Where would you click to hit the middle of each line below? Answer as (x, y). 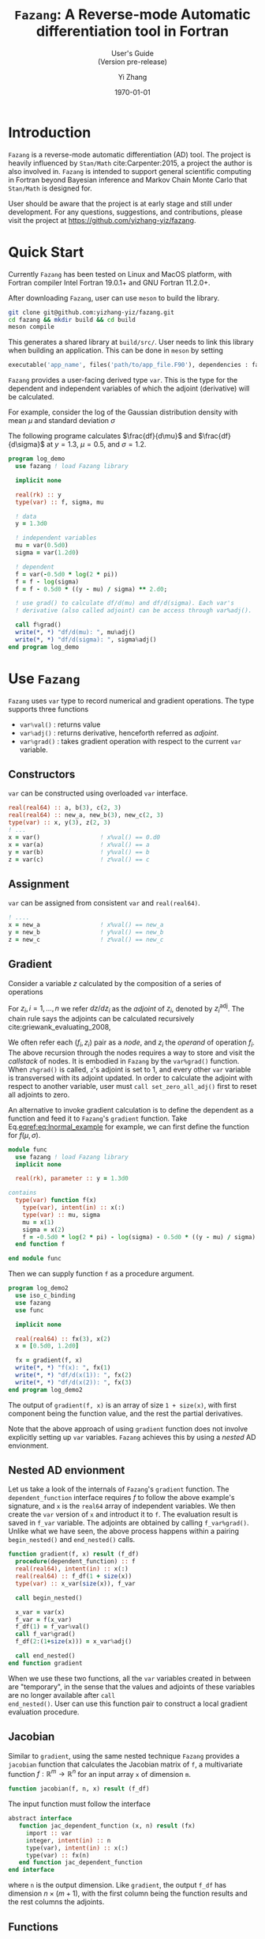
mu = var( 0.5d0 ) (42, 546)
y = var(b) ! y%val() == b (79, 852)
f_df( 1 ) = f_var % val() (52, 1627)
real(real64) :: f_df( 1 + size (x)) (74, 1576)
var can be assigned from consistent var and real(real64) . (104, 903)
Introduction (50, 132)
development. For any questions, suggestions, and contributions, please (125, 212)
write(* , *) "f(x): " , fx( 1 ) (63, 1368)
